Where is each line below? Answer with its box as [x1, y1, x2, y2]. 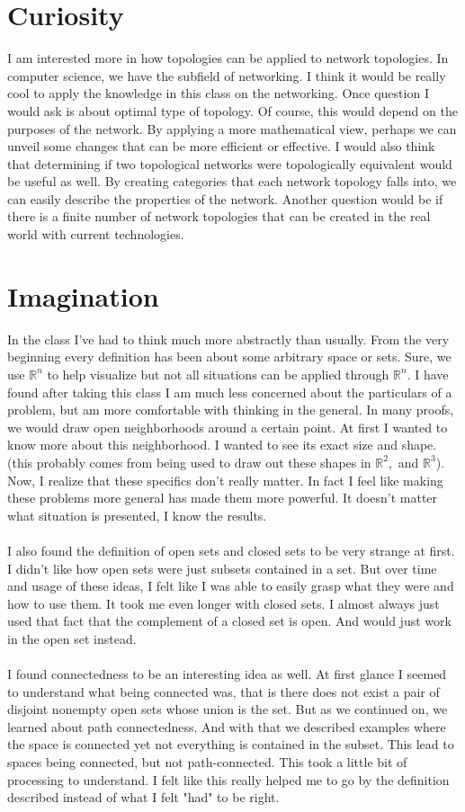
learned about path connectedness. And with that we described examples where [7, 717, 446, 736]
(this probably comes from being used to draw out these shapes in [7, 452, 371, 471]
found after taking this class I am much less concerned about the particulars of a [7, 382, 452, 401]
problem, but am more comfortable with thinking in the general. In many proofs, [7, 400, 454, 419]
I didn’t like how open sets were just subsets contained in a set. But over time [7, 558, 437, 577]
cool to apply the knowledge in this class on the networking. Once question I [7, 84, 429, 103]
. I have [407, 364, 449, 383]
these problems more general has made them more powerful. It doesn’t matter [7, 488, 438, 507]
